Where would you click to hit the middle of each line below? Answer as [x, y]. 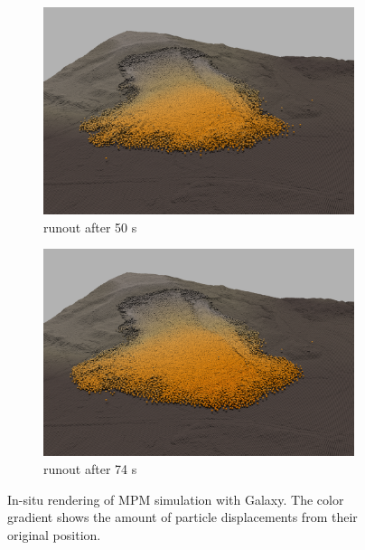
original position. [54, 534]
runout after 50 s [90, 227]
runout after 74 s [90, 469]
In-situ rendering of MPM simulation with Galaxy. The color [176, 499]
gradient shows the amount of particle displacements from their [182, 517]
